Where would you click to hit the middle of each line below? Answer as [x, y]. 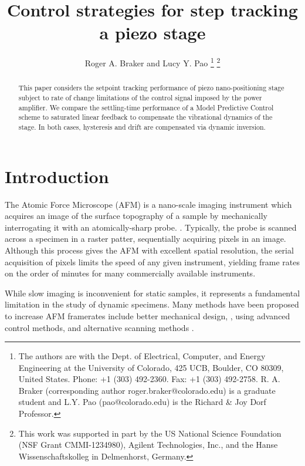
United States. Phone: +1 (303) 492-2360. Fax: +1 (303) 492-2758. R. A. [149, 379]
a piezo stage [152, 33]
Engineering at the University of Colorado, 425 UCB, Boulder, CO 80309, [151, 367]
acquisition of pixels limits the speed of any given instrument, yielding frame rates [152, 261]
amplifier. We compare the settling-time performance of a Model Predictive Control [146, 107]
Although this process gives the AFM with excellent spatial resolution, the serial [149, 250]
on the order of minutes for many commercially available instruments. [130, 273]
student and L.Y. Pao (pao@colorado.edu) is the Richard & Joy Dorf [142, 402]
